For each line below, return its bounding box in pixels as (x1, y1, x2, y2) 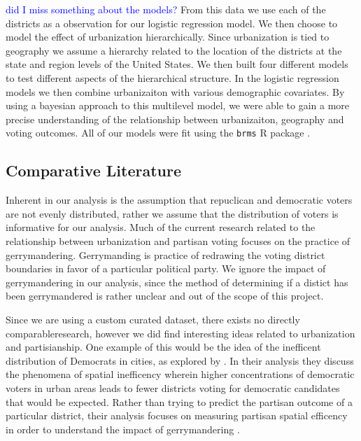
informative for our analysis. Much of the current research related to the (6, 220, 316, 234)
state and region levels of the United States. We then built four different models (6, 57, 348, 71)
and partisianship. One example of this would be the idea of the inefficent (6, 339, 321, 354)
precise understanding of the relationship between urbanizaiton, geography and (6, 111, 344, 126)
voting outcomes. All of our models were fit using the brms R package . (6, 125, 311, 140)
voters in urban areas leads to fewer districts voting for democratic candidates (6, 380, 340, 395)
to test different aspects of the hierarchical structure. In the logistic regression (6, 70, 339, 85)
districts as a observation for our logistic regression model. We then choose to (6, 15, 338, 30)
